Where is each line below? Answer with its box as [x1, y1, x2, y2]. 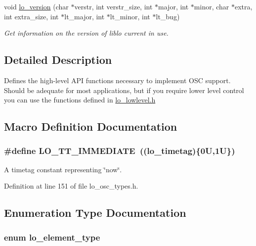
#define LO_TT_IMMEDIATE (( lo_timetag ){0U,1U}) [4, 145, 235, 157]
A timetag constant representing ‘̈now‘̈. [4, 164, 122, 174]
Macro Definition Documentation [4, 119, 177, 134]
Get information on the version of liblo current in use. [4, 28, 169, 38]
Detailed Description [4, 52, 112, 67]
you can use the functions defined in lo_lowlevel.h [4, 95, 156, 105]
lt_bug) [156, 11, 180, 21]
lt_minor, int [110, 11, 150, 21]
